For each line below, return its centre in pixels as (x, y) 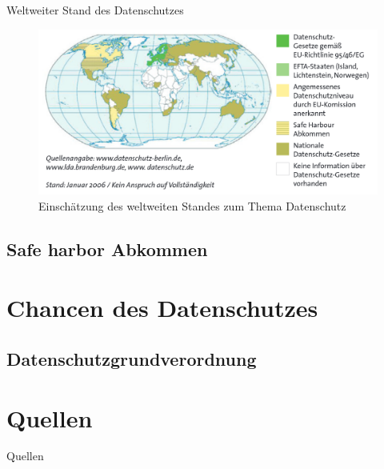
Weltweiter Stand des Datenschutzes (95, 10)
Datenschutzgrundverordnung (132, 358)
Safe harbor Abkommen (107, 249)
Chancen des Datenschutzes (162, 308)
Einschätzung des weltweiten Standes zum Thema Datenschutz (192, 205)
